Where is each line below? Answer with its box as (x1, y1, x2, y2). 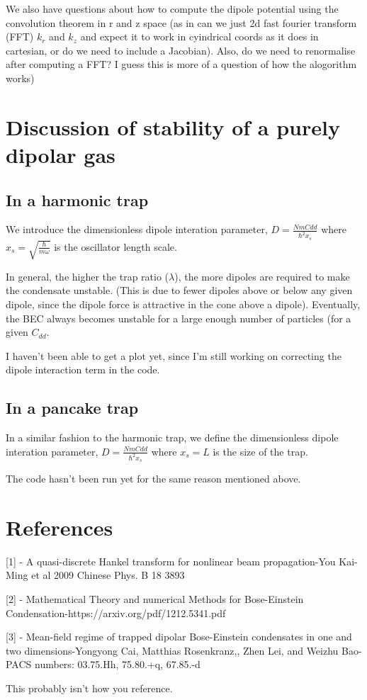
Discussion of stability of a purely (6, 112, 340, 141)
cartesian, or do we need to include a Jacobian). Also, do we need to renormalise (6, 43, 356, 57)
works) (6, 70, 35, 85)
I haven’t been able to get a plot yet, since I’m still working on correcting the (6, 348, 341, 363)
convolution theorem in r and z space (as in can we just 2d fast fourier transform (6, 15, 357, 30)
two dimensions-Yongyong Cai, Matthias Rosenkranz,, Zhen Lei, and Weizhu (6, 643, 339, 657)
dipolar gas (6, 140, 115, 169)
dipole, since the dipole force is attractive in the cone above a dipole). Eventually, (6, 297, 361, 312)
